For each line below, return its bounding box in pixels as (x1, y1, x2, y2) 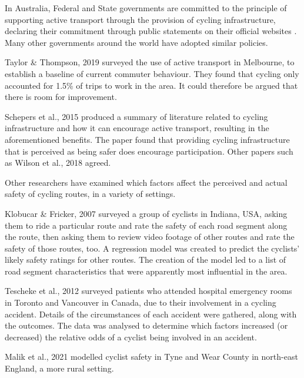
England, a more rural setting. (5, 362, 114, 374)
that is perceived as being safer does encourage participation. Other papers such (5, 145, 293, 157)
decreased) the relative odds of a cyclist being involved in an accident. (5, 330, 257, 343)
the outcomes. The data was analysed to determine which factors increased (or (5, 319, 288, 332)
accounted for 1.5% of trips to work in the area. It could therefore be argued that (5, 79, 298, 91)
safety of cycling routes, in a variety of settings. (5, 188, 176, 200)
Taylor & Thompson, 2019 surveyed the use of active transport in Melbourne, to (5, 56, 295, 68)
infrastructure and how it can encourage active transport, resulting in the (5, 122, 269, 134)
